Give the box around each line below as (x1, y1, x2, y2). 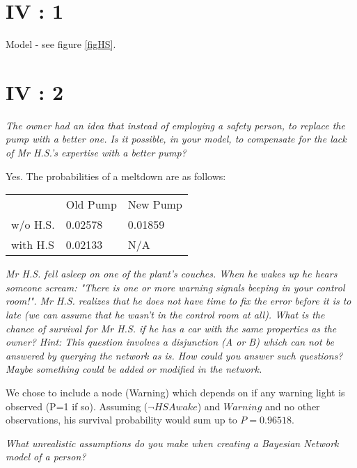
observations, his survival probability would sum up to (6, 412, 237, 427)
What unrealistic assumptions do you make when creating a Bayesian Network (6, 435, 339, 450)
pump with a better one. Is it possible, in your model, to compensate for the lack (6, 131, 347, 146)
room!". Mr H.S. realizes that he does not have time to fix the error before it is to (6, 293, 351, 308)
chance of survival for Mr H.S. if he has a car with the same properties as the (6, 321, 337, 335)
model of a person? (6, 449, 86, 464)
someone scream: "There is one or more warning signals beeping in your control (6, 280, 345, 294)
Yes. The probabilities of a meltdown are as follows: (6, 168, 226, 183)
